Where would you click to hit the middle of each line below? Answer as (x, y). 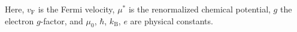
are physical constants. (172, 20)
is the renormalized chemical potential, (199, 9)
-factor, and (62, 20)
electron (19, 20)
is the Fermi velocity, (76, 9)
